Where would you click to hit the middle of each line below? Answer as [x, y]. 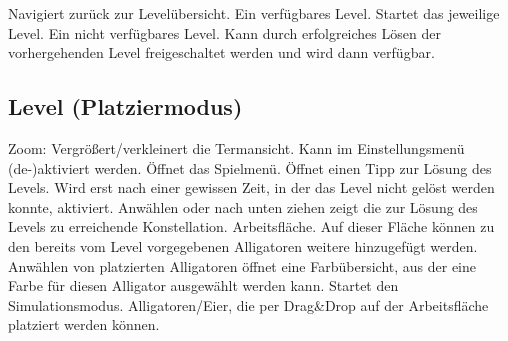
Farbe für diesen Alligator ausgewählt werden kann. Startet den [203, 285]
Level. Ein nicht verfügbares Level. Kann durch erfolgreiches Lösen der [224, 32]
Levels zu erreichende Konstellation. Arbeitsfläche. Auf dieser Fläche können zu [251, 226]
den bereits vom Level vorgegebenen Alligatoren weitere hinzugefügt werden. [243, 245]
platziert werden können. [84, 324]
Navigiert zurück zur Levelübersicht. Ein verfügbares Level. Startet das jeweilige [254, 13]
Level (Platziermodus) [125, 106]
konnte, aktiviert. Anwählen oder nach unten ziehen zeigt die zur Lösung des [243, 206]
